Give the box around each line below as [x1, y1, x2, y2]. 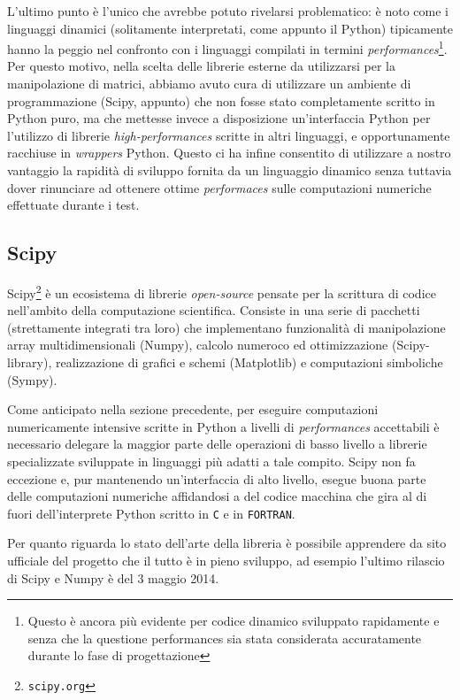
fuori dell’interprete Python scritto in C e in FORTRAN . [7, 504, 295, 522]
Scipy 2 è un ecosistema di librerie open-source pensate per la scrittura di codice [7, 281, 436, 302]
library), [7, 353, 52, 372]
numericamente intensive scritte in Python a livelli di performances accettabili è [7, 417, 440, 435]
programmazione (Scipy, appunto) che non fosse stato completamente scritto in [7, 91, 435, 110]
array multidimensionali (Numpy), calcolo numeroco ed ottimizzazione [7, 335, 388, 354]
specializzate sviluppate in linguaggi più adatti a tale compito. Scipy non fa [7, 451, 416, 470]
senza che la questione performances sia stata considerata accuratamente [27, 628, 422, 647]
